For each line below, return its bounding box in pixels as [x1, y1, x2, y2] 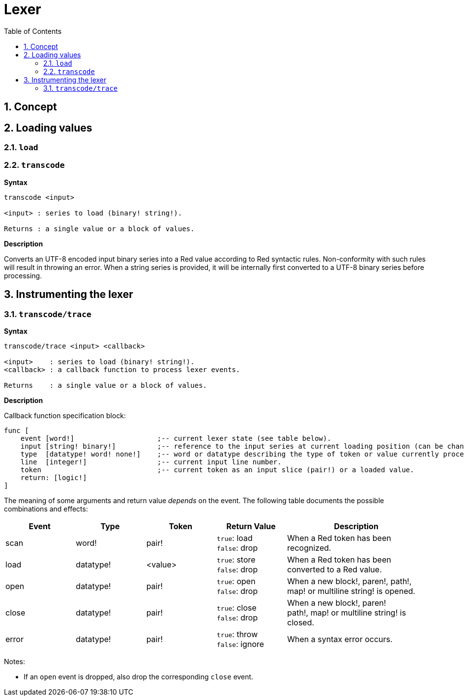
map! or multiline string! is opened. [287, 586, 415, 596]
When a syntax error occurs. [287, 634, 393, 644]
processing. [4, 271, 42, 280]
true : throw [216, 629, 258, 639]
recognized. [287, 542, 331, 553]
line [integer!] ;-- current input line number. [20, 458, 282, 466]
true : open [216, 576, 256, 586]
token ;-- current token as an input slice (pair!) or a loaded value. [20, 465, 414, 474]
